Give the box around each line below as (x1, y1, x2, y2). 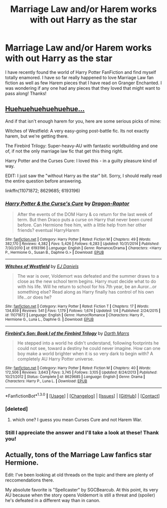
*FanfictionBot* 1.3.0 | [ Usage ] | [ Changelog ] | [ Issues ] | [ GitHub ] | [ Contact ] (5, 392, 160, 399)
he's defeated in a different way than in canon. (5, 497, 100, 503)
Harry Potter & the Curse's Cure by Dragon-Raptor (5, 200, 130, 207)
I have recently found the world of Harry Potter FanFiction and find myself (5, 69, 157, 75)
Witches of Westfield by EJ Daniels (5, 263, 79, 270)
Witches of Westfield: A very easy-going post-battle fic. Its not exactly (5, 128, 149, 134)
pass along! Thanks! (5, 90, 47, 96)
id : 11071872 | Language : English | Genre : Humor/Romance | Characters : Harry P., (5, 313, 145, 318)
